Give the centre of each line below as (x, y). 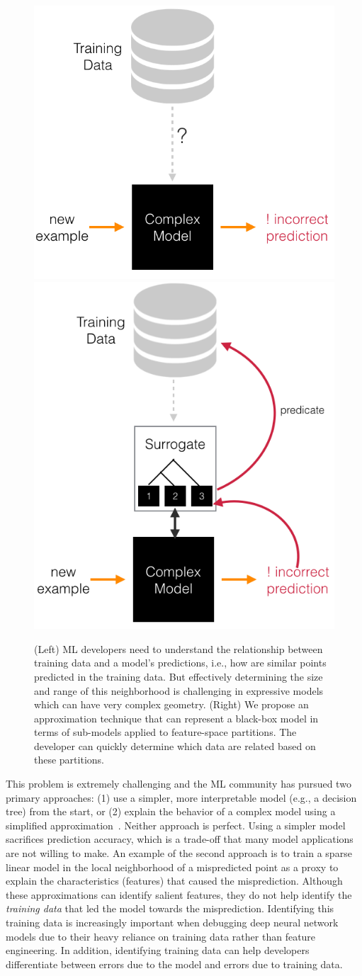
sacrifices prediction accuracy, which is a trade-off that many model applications (180, 839)
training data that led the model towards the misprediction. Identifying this (170, 908)
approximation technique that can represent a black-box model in (176, 718)
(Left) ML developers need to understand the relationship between (179, 648)
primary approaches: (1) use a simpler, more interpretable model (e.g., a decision (181, 797)
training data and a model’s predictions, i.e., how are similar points (180, 663)
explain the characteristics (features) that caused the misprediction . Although (174, 881)
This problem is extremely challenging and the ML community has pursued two (179, 784)
